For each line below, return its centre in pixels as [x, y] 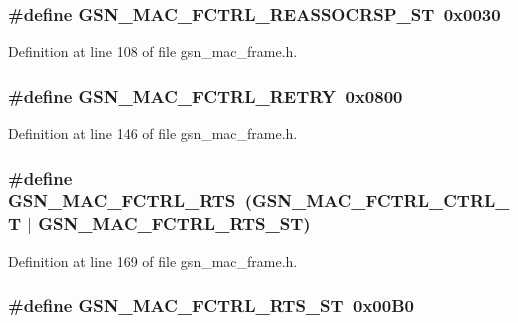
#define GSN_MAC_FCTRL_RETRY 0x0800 [205, 95]
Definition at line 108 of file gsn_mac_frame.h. [153, 51]
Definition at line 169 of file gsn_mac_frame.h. [153, 260]
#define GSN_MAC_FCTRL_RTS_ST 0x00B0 [211, 305]
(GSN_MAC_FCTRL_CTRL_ [377, 200]
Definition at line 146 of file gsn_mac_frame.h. [153, 133]
